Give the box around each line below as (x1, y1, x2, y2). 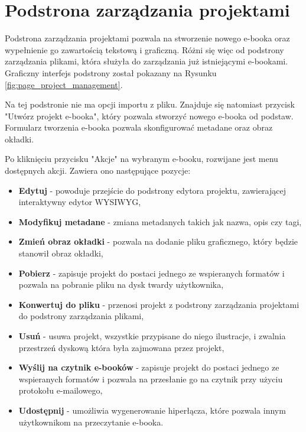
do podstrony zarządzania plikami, (18, 310, 144, 322)
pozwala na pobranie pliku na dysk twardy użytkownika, (18, 278, 224, 291)
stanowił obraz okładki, (18, 247, 103, 259)
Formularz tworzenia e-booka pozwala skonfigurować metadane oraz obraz (5, 121, 273, 134)
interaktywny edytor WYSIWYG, (18, 196, 141, 208)
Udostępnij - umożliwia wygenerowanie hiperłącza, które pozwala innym (18, 404, 286, 416)
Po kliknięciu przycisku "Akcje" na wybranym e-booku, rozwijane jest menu (5, 152, 278, 165)
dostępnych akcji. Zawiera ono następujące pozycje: (5, 164, 191, 177)
